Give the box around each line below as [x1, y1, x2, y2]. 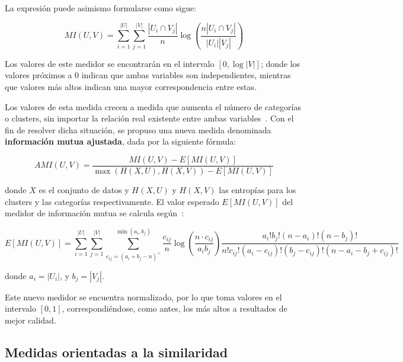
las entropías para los [219, 184, 296, 196]
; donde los [260, 57, 300, 69]
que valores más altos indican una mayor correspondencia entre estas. [5, 81, 257, 93]
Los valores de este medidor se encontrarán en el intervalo [5, 57, 215, 69]
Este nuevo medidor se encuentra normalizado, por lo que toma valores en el [5, 290, 282, 303]
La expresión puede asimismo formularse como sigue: [5, 2, 197, 14]
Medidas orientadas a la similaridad [5, 342, 228, 361]
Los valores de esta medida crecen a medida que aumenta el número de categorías [5, 100, 301, 113]
